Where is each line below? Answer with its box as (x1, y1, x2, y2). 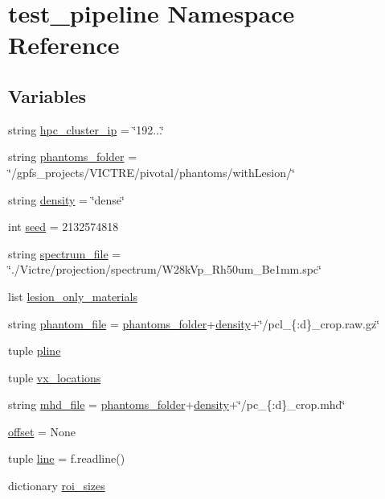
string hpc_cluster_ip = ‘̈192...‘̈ (8, 121, 164, 138)
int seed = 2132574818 (8, 218, 119, 235)
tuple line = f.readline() (8, 450, 125, 467)
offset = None (8, 423, 76, 439)
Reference (8, 28, 120, 61)
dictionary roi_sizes (8, 477, 105, 494)
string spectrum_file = (8, 245, 121, 262)
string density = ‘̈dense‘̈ (8, 191, 125, 208)
